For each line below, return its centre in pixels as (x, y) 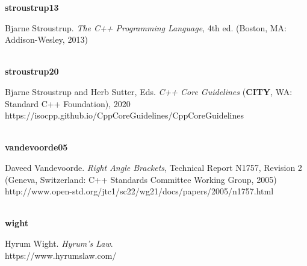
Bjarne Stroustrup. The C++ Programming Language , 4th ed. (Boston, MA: (146, 27)
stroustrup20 (32, 71)
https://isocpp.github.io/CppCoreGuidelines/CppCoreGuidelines (124, 115)
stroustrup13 (32, 7)
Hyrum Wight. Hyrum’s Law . (59, 243)
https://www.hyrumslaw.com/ (61, 255)
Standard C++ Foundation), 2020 (68, 103)
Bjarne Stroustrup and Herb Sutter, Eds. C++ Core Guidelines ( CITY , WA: (149, 91)
